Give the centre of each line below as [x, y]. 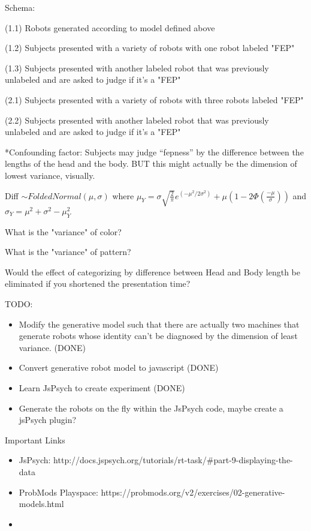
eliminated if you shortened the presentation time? [98, 283]
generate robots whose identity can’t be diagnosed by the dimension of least [158, 336]
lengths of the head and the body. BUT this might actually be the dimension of [151, 163]
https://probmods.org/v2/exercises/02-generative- [193, 492]
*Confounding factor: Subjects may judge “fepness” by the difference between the [154, 151]
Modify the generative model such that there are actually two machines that [159, 324]
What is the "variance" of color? [63, 231]
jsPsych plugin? [48, 420]
